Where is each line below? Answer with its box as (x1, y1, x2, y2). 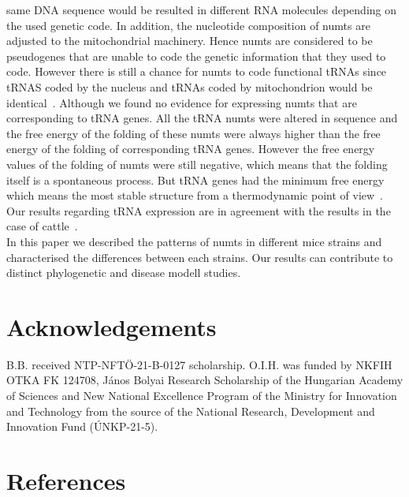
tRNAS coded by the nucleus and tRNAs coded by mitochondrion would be (6, 78, 373, 95)
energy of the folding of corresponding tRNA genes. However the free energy (6, 140, 375, 157)
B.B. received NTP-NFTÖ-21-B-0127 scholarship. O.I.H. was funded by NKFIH (6, 356, 392, 372)
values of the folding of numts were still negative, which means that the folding (6, 155, 388, 172)
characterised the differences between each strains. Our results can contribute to (6, 248, 393, 265)
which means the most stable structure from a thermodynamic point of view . (6, 187, 384, 204)
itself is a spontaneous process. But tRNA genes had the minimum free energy (6, 171, 385, 188)
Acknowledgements (6, 310, 217, 342)
